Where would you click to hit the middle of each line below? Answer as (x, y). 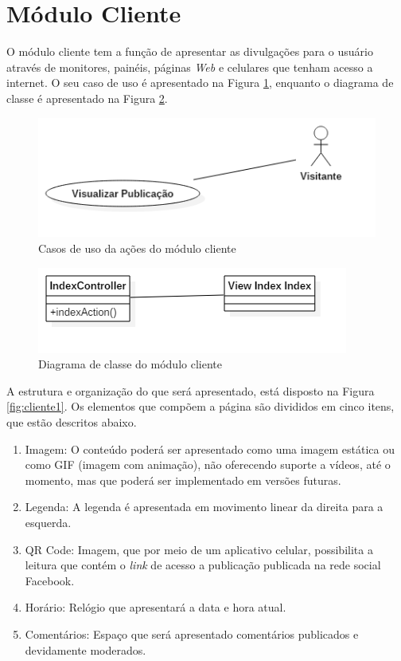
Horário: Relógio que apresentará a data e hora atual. (156, 607)
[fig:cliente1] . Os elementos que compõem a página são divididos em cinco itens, (200, 406)
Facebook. (50, 580)
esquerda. (48, 523)
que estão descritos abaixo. (72, 422)
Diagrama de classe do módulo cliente (130, 364)
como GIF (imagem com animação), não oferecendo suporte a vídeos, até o (208, 464)
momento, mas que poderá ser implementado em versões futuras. (183, 480)
